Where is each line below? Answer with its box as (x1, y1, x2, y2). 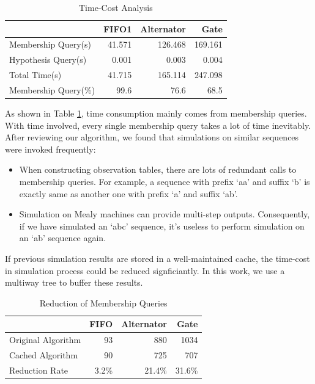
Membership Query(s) (9, 38, 92, 51)
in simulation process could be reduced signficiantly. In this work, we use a (5, 264, 285, 277)
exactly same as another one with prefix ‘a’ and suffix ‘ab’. (19, 187, 238, 200)
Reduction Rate (9, 363, 69, 376)
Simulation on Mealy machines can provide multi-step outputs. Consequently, (19, 208, 310, 220)
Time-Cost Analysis (79, 1, 153, 13)
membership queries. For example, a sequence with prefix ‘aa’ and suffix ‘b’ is (19, 175, 310, 188)
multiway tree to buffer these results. (5, 276, 143, 289)
